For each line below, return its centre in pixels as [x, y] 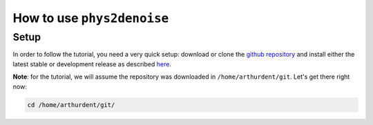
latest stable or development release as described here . [92, 64]
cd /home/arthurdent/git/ [71, 105]
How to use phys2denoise [91, 18]
